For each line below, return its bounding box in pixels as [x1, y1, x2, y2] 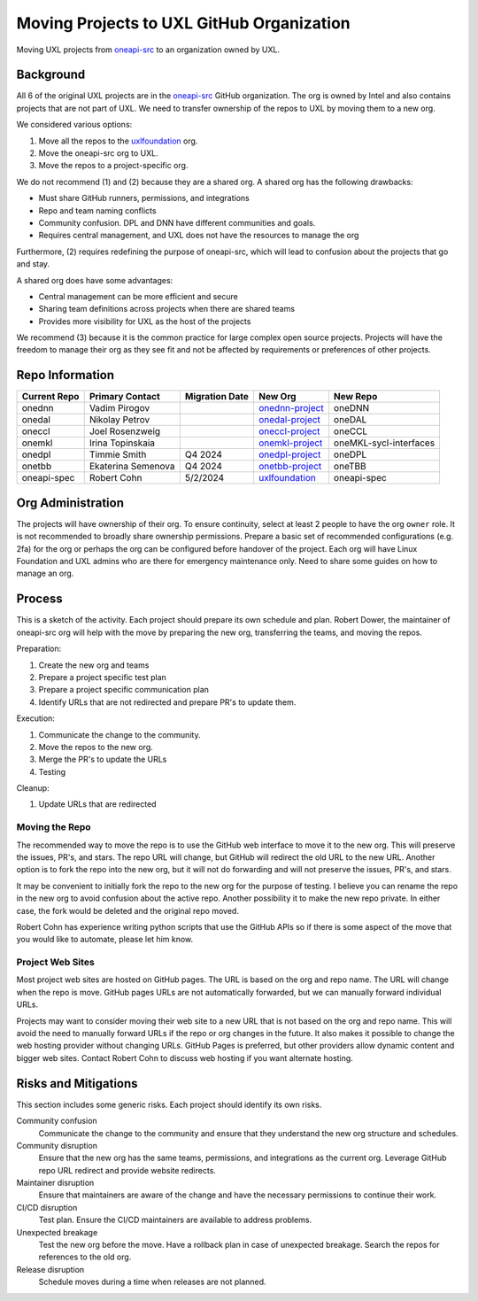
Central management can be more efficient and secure [38, 290, 238, 301]
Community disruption [16, 1140, 97, 1150]
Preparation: [16, 643, 62, 654]
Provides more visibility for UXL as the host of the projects [38, 315, 251, 327]
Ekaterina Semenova [89, 461, 175, 473]
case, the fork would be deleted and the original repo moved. [16, 905, 239, 916]
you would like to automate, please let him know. [16, 934, 194, 945]
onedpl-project [258, 448, 321, 461]
